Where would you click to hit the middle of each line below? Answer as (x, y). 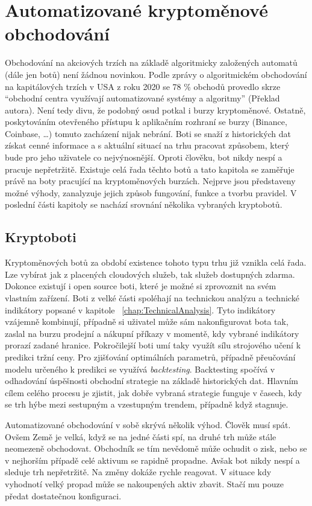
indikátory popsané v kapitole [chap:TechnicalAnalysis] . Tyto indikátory (140, 309)
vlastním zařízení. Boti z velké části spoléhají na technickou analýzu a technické (152, 298)
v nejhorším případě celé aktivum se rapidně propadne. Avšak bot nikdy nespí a (152, 460)
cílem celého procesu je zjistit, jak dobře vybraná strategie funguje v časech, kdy (154, 392)
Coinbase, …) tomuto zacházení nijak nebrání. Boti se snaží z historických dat (148, 133)
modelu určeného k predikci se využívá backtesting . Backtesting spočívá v (140, 369)
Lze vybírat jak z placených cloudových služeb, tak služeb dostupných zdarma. (150, 274)
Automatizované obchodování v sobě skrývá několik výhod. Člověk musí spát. (148, 424)
